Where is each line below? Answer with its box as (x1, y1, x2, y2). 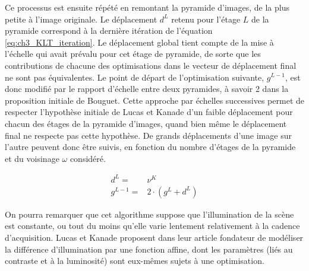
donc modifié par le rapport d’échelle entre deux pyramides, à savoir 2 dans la (5, 82, 289, 95)
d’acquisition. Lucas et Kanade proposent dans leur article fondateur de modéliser (5, 231, 304, 244)
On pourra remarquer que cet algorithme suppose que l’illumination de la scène (5, 208, 294, 220)
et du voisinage (5, 152, 59, 164)
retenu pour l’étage (171, 12, 241, 25)
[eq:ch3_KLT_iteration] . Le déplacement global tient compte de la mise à (5, 36, 274, 48)
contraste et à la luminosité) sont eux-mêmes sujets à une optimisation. (5, 254, 264, 267)
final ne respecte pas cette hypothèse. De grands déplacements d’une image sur (5, 129, 292, 141)
